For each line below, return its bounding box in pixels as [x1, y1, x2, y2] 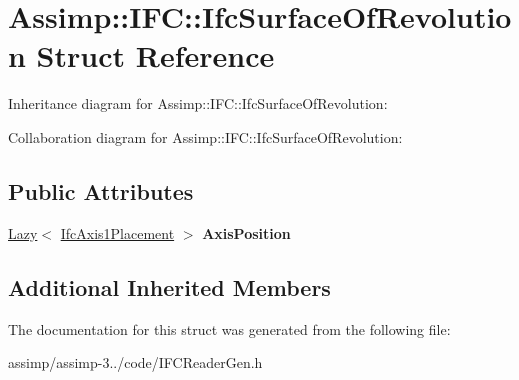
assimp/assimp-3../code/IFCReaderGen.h [8, 352, 263, 373]
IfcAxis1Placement [60, 222, 175, 243]
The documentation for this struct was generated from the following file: [8, 318, 451, 339]
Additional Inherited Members [8, 271, 331, 302]
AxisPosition [202, 222, 291, 243]
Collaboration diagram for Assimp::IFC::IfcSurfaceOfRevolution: [8, 126, 403, 147]
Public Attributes [8, 175, 194, 206]
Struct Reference [36, 35, 275, 76]
